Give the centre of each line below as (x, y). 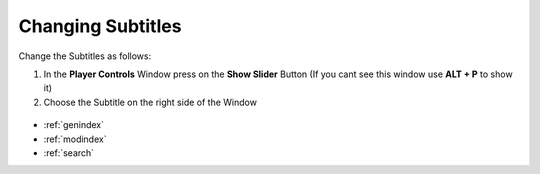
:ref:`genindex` (74, 125)
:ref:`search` (69, 152)
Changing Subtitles (100, 26)
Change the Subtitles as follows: (85, 56)
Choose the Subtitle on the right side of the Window (150, 102)
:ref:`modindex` (75, 139)
